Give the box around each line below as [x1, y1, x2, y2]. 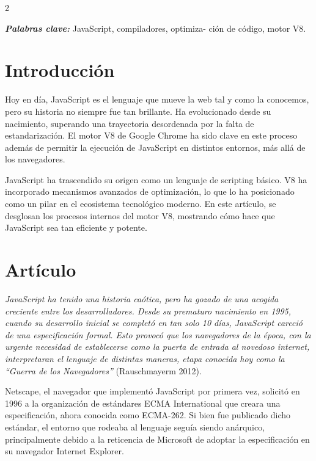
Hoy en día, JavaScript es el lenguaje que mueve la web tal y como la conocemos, [5, 93, 309, 106]
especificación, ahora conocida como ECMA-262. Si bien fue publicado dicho [5, 408, 290, 421]
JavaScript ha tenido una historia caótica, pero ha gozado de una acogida [5, 292, 279, 305]
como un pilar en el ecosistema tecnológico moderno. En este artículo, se [5, 197, 276, 210]
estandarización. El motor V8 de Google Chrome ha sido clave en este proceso [5, 129, 298, 142]
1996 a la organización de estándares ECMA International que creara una [5, 396, 281, 409]
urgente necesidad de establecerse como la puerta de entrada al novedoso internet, [5, 340, 310, 353]
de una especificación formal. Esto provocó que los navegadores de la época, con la [5, 328, 311, 341]
